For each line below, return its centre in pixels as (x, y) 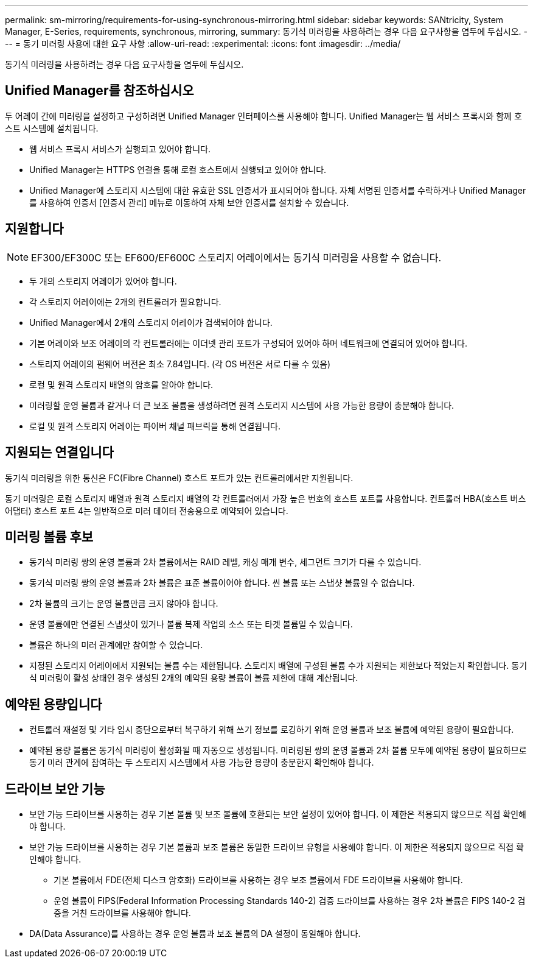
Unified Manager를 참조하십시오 (99, 91)
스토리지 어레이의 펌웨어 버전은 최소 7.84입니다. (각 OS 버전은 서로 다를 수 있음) (180, 364)
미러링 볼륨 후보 (49, 537)
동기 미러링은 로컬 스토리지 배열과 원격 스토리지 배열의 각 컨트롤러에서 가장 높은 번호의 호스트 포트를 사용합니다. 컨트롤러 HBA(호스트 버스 (266, 498)
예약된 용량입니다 (54, 704)
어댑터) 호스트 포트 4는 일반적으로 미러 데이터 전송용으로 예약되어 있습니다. (147, 510)
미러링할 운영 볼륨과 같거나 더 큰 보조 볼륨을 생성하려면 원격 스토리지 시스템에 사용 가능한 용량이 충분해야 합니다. (242, 405)
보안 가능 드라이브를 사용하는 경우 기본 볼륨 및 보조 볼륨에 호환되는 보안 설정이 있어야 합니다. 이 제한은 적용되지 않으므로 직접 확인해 (278, 814)
